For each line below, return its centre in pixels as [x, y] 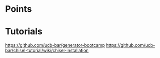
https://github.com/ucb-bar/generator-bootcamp [55, 45]
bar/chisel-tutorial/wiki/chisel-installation [47, 51]
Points [19, 9]
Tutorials [24, 32]
